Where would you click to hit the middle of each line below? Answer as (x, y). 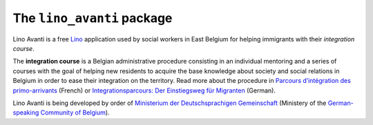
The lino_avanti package (93, 18)
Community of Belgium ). (75, 113)
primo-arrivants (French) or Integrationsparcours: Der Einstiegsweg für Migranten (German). (144, 90)
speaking (26, 113)
